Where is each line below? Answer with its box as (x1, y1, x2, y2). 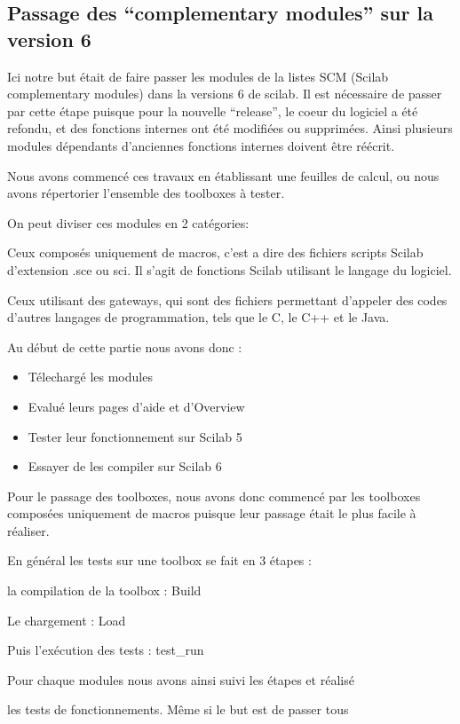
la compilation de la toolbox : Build (7, 581, 202, 600)
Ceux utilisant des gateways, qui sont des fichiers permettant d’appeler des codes (7, 290, 448, 309)
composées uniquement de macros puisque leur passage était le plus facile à (7, 504, 416, 523)
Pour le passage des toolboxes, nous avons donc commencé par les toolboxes (7, 486, 421, 505)
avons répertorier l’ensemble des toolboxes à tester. (7, 184, 285, 202)
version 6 (7, 25, 91, 52)
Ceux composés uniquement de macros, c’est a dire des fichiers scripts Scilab (7, 243, 424, 262)
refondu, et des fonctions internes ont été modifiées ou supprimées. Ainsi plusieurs (7, 119, 453, 138)
